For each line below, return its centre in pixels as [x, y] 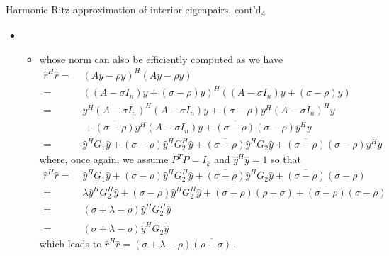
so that [286, 159]
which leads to [71, 244]
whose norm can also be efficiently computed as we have [161, 59]
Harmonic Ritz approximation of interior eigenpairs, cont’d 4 [136, 10]
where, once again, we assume [104, 159]
